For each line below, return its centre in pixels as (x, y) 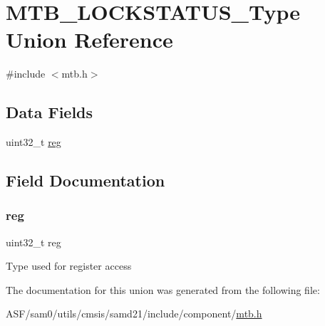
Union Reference (89, 40)
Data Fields (50, 112)
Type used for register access (69, 266)
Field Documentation (86, 180)
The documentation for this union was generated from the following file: (163, 289)
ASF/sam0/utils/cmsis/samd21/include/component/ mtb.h (134, 314)
